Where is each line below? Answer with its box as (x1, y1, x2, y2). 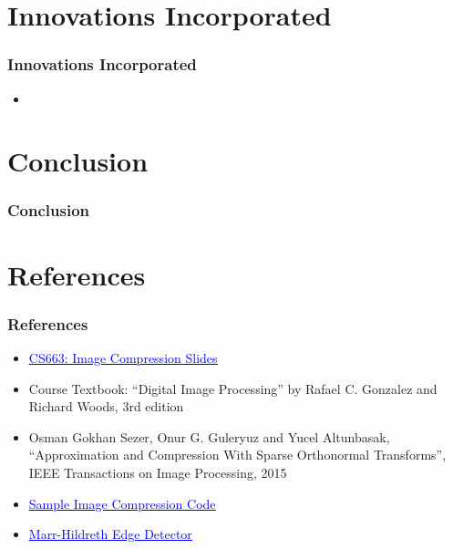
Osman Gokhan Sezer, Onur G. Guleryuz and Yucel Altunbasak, (28, 427, 390, 446)
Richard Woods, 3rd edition (28, 397, 184, 416)
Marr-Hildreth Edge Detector (28, 524, 192, 544)
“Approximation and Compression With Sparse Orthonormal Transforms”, (28, 445, 447, 464)
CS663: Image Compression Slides (28, 348, 218, 367)
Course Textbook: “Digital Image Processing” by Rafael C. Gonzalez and (28, 378, 438, 398)
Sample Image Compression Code (28, 493, 216, 513)
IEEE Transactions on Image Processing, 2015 (28, 462, 287, 482)
